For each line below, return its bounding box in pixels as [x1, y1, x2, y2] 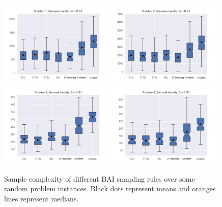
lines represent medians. [4, 193, 79, 203]
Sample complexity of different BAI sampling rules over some [4, 173, 195, 184]
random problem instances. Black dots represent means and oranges [4, 183, 216, 194]
